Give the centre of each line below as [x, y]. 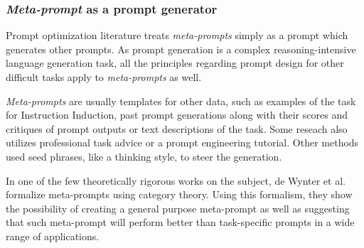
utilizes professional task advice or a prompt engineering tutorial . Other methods [182, 142]
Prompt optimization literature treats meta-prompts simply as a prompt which [177, 35]
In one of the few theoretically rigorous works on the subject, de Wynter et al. [176, 180]
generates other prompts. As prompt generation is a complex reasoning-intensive [181, 49]
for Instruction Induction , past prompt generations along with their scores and [177, 115]
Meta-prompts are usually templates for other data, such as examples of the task [181, 101]
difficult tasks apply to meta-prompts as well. [104, 77]
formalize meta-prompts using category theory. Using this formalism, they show [179, 194]
